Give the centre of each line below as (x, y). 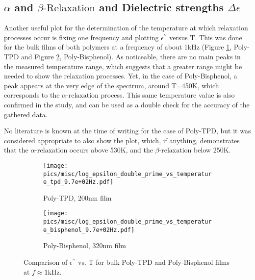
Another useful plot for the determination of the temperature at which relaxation (126, 28)
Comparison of (46, 262)
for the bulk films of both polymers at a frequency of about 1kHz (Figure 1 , (118, 47)
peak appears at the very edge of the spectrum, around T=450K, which (112, 85)
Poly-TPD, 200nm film (77, 197)
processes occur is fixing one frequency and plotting (81, 37)
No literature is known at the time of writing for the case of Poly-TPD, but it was (127, 131)
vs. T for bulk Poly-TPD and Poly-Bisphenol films (154, 262)
